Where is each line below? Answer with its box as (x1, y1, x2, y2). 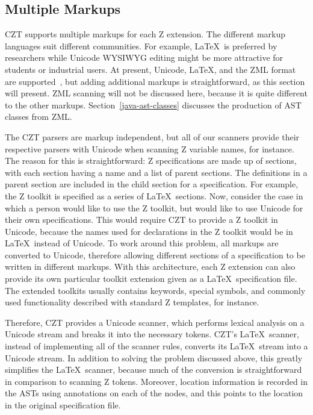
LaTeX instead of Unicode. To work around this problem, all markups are (5, 237, 279, 249)
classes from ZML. (5, 110, 72, 123)
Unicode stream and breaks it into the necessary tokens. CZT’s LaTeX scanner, (5, 328, 299, 340)
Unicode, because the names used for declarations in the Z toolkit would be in (5, 225, 293, 237)
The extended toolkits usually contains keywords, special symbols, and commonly (5, 284, 306, 296)
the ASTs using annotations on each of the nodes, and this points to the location (5, 387, 303, 399)
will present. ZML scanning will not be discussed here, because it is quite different (5, 87, 308, 99)
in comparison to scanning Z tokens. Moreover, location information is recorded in (5, 375, 308, 387)
